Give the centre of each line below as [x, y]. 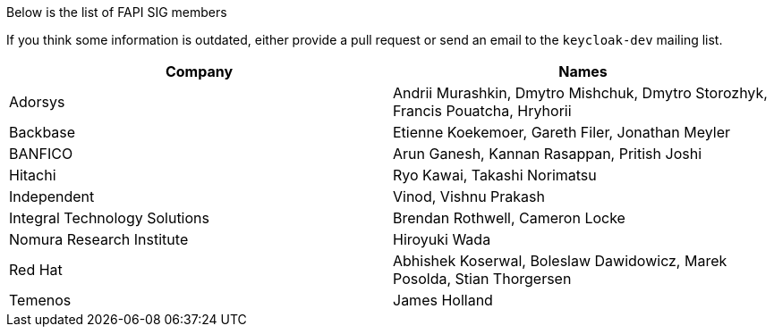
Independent [52, 196]
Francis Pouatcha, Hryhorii [482, 111]
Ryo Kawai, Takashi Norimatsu [495, 175]
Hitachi [33, 175]
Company [199, 71]
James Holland [443, 300]
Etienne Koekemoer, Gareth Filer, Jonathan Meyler [562, 132]
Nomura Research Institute [99, 239]
